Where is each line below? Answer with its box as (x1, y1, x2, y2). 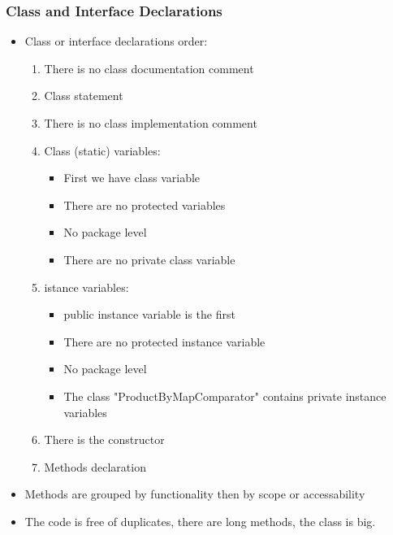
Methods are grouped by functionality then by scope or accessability (24, 485, 365, 502)
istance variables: (44, 278, 129, 295)
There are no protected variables (63, 196, 226, 213)
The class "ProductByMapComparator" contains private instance (63, 387, 387, 404)
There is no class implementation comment (44, 115, 257, 131)
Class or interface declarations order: (24, 33, 208, 50)
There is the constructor (44, 431, 165, 448)
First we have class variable (63, 169, 201, 186)
